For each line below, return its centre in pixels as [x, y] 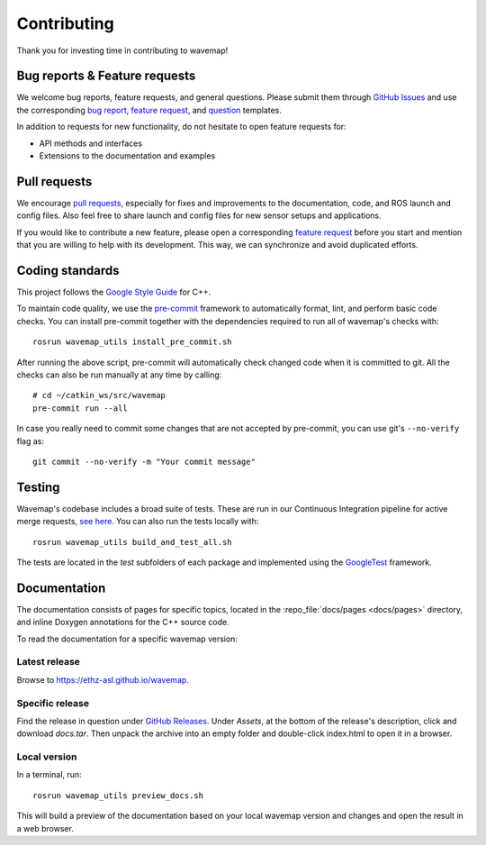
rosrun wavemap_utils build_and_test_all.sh [133, 542]
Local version [47, 757]
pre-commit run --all [80, 408]
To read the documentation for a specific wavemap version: [127, 639]
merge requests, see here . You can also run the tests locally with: [138, 522]
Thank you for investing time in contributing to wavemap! [122, 50]
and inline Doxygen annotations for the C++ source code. [123, 622]
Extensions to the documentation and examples [127, 156]
